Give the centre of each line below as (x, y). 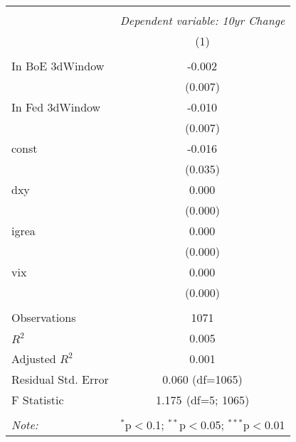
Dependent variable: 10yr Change (202, 20)
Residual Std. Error (60, 379)
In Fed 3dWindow (56, 107)
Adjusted (34, 359)
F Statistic (38, 400)
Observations (44, 317)
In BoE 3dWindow (58, 66)
